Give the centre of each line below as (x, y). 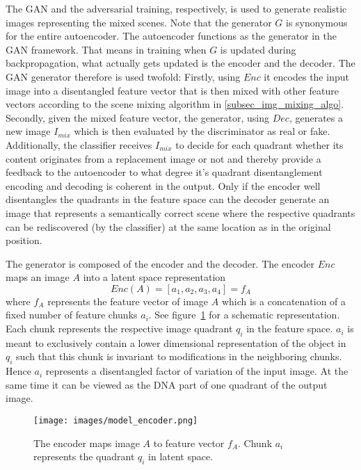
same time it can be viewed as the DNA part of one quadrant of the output (167, 384)
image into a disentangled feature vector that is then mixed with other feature (173, 90)
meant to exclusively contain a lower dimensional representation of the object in (176, 342)
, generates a (316, 117)
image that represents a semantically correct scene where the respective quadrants (180, 212)
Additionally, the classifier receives (79, 144)
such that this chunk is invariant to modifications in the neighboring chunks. (179, 356)
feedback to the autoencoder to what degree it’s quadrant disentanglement (164, 172)
